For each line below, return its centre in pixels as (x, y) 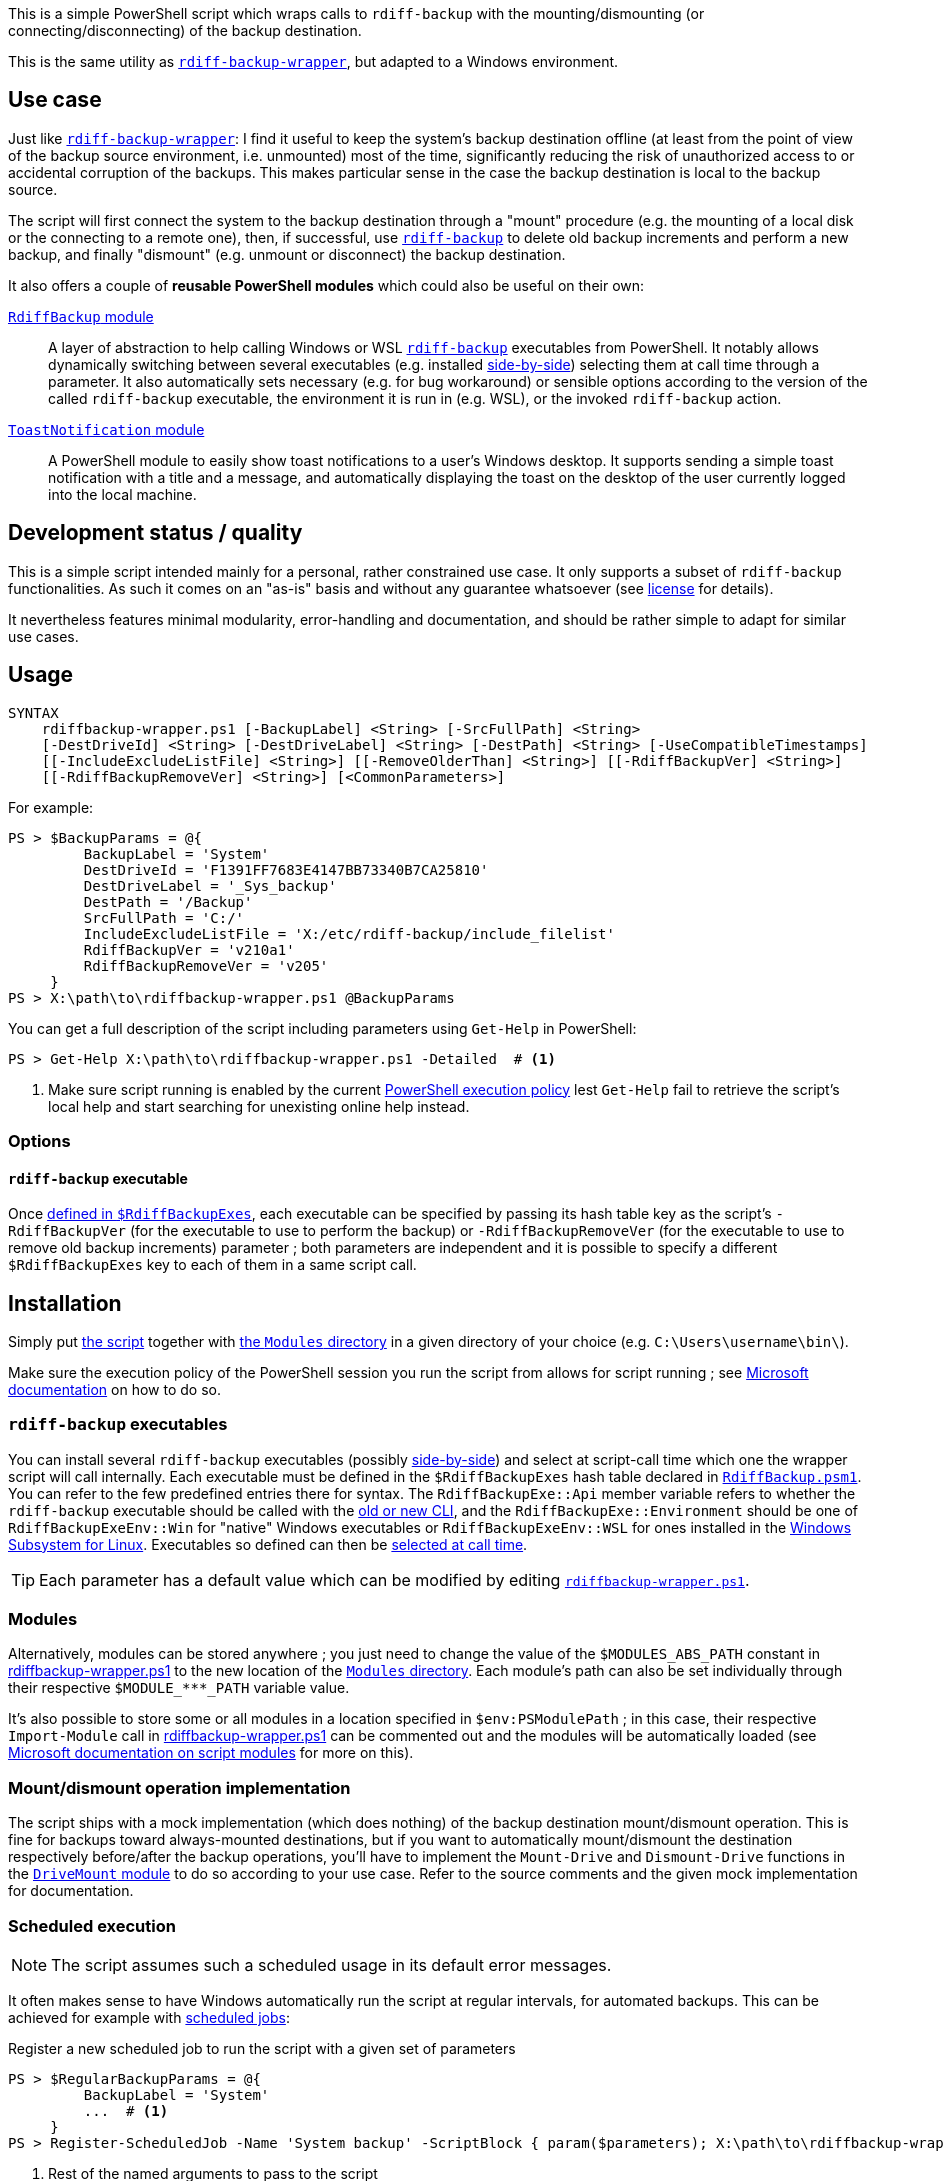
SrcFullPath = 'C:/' (164, 917)
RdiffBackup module (81, 316)
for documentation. (71, 1891)
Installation (65, 1303)
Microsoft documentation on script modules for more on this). (211, 1753)
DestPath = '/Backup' (168, 901)
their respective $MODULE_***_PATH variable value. (179, 1688)
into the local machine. (122, 494)
